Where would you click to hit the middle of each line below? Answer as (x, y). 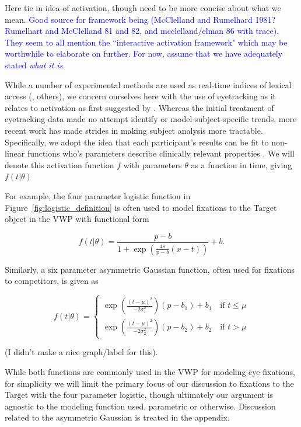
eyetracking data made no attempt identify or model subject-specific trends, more (151, 119)
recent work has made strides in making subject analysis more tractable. (134, 130)
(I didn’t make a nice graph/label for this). (81, 352)
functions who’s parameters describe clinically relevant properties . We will (161, 153)
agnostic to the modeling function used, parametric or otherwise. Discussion (140, 406)
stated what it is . (35, 65)
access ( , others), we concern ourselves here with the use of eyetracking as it (140, 96)
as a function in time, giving (242, 164)
